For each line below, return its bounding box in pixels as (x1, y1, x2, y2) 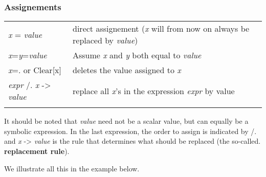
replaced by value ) (73, 34, 138, 47)
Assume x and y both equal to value (73, 49, 202, 61)
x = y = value (8, 49, 47, 61)
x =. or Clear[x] (8, 64, 61, 76)
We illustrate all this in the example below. (4, 163, 140, 173)
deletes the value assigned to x (73, 64, 181, 76)
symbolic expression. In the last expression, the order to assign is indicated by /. (4, 125, 257, 136)
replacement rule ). (4, 146, 70, 156)
